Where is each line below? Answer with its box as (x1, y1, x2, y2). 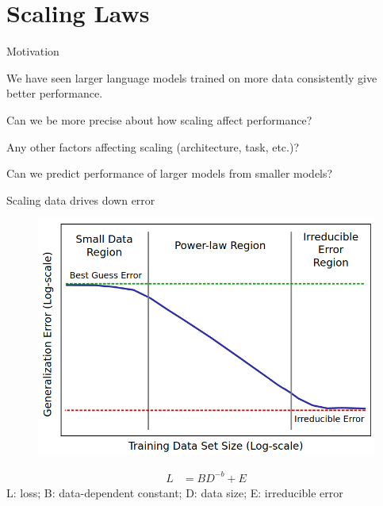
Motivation (6, 43, 59, 59)
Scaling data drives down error (6, 191, 155, 208)
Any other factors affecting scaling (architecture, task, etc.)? (6, 138, 300, 155)
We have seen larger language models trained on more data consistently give (6, 69, 377, 86)
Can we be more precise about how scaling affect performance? (6, 111, 312, 128)
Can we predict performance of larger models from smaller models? (6, 165, 333, 182)
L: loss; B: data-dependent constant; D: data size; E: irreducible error (6, 484, 343, 500)
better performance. (6, 85, 103, 102)
